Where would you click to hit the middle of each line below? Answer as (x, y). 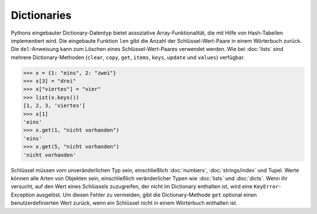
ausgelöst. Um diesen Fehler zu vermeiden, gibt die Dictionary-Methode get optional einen (146, 195)
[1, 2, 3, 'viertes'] (54, 106)
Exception (23, 195)
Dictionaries (41, 15)
